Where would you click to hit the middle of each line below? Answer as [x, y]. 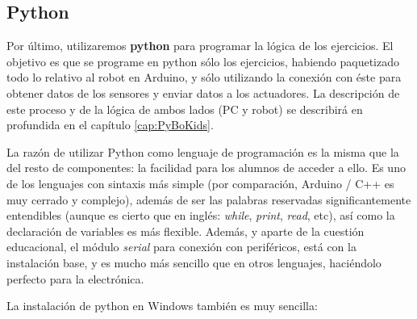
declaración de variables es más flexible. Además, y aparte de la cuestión [186, 231]
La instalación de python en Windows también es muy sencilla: [162, 306]
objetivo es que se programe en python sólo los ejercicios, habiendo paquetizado [203, 61]
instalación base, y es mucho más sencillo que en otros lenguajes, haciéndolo [194, 262]
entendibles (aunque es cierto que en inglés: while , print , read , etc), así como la [201, 215]
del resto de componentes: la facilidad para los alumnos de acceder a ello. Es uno [206, 168]
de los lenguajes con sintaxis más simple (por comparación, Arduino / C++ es [200, 183]
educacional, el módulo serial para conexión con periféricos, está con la [181, 247]
